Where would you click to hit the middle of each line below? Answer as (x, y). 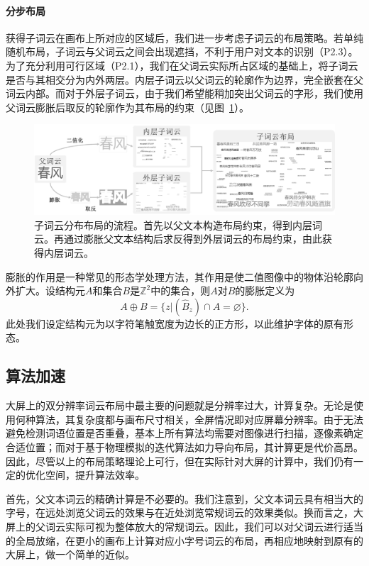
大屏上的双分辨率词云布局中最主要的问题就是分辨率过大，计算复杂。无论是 (180, 405)
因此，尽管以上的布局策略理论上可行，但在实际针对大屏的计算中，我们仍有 (180, 461)
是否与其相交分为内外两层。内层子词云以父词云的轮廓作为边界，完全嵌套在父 (184, 79)
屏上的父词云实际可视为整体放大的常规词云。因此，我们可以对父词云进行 (175, 526)
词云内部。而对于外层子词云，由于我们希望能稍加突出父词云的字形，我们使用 (184, 93)
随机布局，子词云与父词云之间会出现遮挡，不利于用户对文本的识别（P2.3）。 (182, 51)
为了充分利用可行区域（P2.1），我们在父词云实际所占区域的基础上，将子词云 (182, 65)
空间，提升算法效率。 (95, 475)
